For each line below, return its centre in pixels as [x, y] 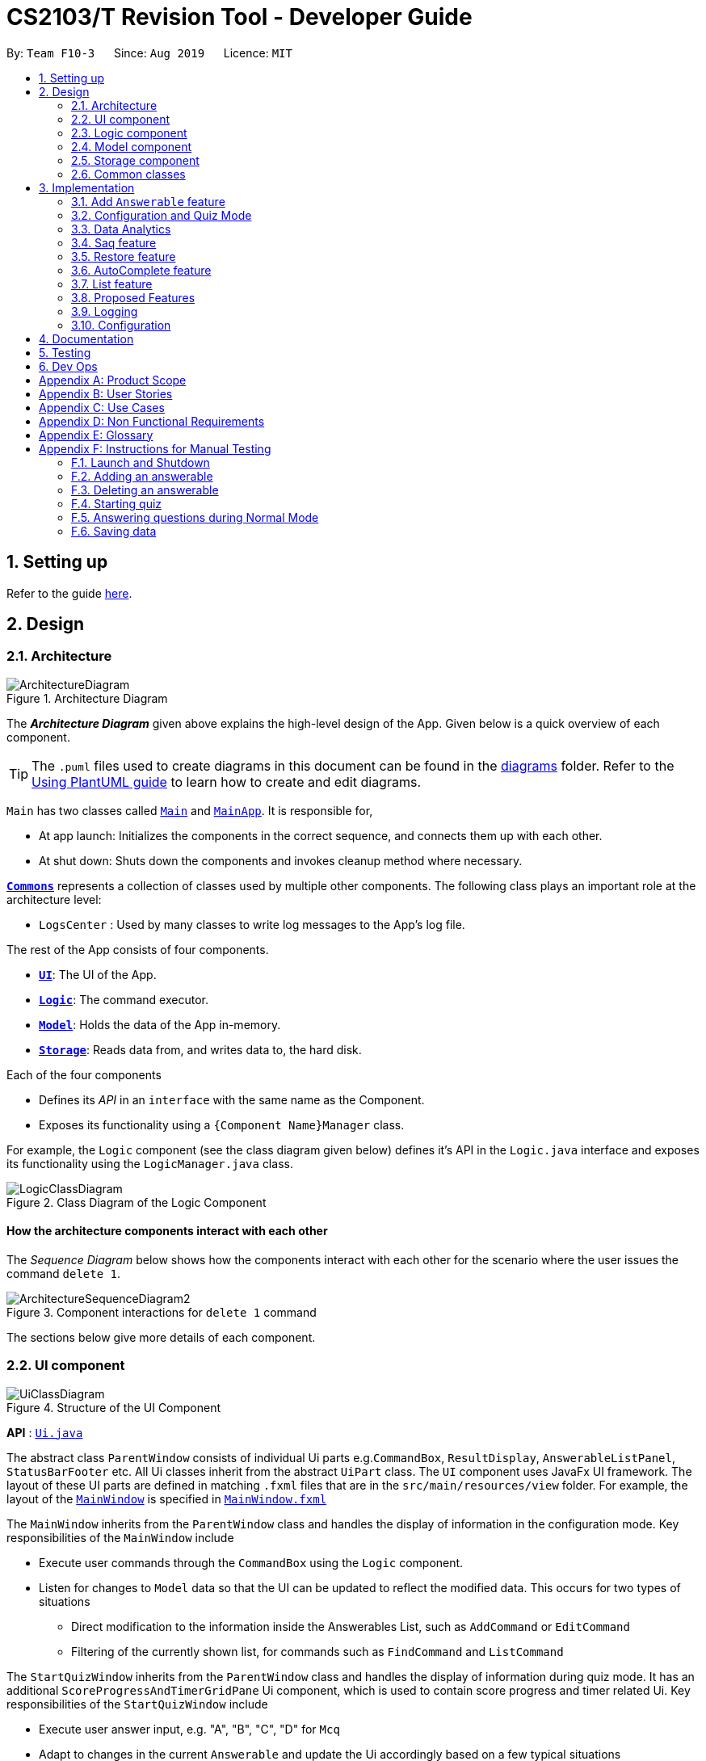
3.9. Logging [105, 311]
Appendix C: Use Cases [102, 407]
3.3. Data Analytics [121, 229]
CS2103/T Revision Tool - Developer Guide [240, 17]
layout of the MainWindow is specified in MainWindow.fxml [167, 1498]
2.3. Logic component [129, 132]
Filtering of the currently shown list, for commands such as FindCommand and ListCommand [317, 1651]
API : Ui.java [45, 1432]
